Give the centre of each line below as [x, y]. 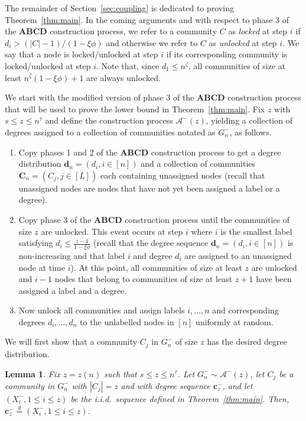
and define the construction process [109, 120]
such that [121, 373]
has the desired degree [247, 341]
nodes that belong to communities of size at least [144, 279]
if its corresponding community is [227, 54]
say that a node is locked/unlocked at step [82, 54]
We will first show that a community [71, 341]
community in [30, 385]
